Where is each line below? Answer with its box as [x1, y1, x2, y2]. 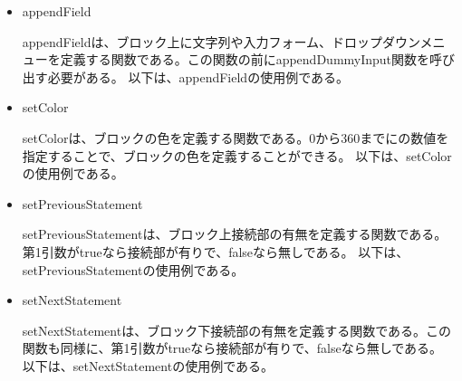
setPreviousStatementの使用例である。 [22, 260, 245, 279]
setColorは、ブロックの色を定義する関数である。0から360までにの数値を [22, 128, 449, 147]
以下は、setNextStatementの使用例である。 [22, 356, 274, 375]
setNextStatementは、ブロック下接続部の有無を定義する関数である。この [22, 320, 451, 339]
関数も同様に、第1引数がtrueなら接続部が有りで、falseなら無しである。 [22, 338, 443, 357]
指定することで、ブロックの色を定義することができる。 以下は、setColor [22, 146, 452, 165]
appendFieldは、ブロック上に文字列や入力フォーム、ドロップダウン [22, 32, 420, 51]
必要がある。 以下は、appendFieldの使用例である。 [47, 67, 349, 86]
